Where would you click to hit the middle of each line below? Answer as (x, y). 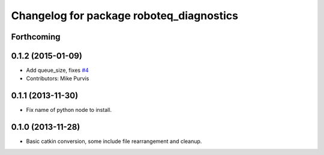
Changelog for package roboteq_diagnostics (125, 16)
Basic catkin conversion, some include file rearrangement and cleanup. (114, 141)
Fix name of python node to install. (69, 110)
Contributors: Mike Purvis (58, 78)
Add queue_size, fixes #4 (58, 70)
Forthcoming (36, 37)
